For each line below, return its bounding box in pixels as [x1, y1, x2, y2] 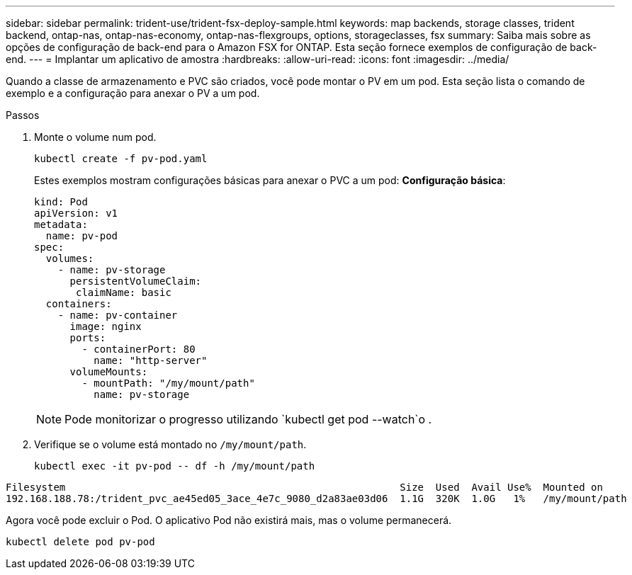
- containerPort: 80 [81, 343, 196, 355]
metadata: [34, 219, 88, 230]
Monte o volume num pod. [34, 131, 157, 143]
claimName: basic [76, 287, 171, 298]
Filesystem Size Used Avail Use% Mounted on [6, 482, 603, 493]
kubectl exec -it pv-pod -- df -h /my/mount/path [34, 460, 315, 472]
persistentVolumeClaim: [69, 275, 202, 287]
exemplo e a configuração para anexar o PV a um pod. [6, 87, 260, 99]
